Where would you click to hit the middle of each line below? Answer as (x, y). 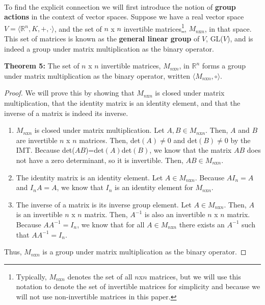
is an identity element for (154, 187)
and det (185, 140)
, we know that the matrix (191, 150)
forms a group (224, 66)
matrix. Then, (106, 214)
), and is (240, 39)
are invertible (37, 140)
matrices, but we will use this (195, 276)
